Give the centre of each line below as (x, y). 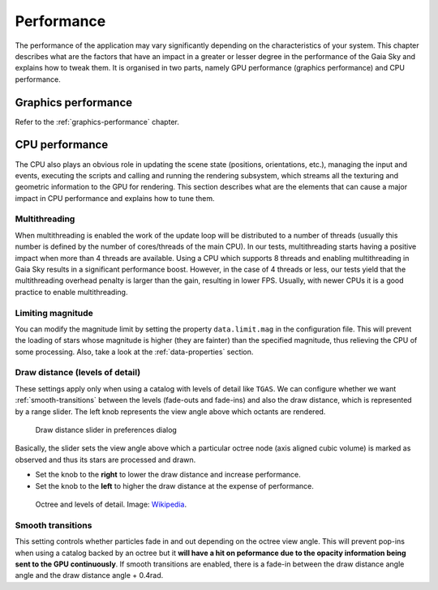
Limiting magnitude (54, 313)
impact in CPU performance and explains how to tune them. (115, 198)
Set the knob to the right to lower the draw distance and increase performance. (168, 475)
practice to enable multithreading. (71, 292)
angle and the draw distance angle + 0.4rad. (89, 575)
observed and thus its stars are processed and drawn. (105, 460)
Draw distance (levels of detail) (78, 373)
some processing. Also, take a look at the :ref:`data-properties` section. (134, 352)
